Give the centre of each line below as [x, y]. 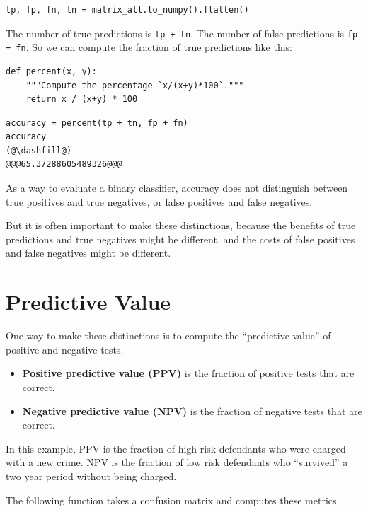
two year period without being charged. [91, 476]
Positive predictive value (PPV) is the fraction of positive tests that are [188, 373]
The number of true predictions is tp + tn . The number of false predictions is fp [182, 33]
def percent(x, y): [51, 71]
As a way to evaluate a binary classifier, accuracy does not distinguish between [177, 188]
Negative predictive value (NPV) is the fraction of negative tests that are [192, 411]
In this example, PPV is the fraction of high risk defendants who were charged [176, 448]
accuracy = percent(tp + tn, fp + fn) [97, 123]
